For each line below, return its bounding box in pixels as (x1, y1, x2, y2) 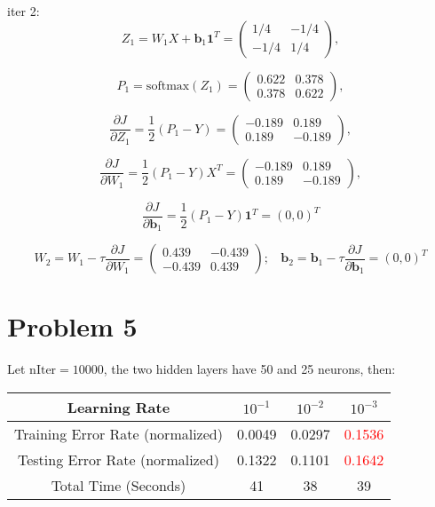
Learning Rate (67, 396, 170, 417)
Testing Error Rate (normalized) (17, 448, 219, 470)
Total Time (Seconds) (51, 474, 186, 495)
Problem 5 (7, 308, 138, 345)
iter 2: (7, 2, 40, 20)
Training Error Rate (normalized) (14, 423, 223, 444)
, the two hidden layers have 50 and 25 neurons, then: (103, 360, 396, 378)
